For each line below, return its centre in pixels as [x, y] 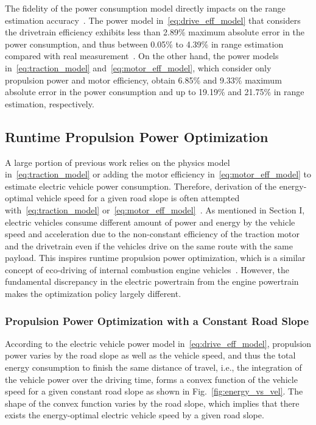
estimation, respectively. [50, 103]
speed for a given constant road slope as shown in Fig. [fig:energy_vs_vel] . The [154, 391]
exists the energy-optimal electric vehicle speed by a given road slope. [135, 415]
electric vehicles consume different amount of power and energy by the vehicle [150, 222]
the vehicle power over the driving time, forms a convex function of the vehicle [151, 379]
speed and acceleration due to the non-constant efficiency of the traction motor [153, 234]
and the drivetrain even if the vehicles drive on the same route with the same [149, 245]
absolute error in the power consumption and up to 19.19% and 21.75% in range [155, 92]
